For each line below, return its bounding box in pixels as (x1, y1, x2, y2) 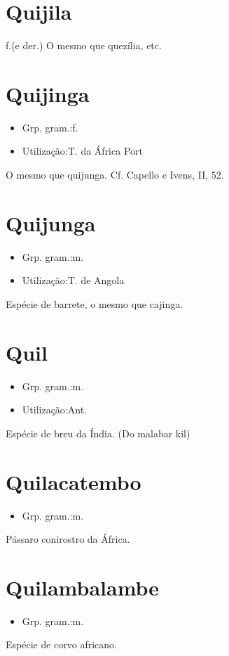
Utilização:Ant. (22, 402, 87, 417)
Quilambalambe (6, 572, 160, 601)
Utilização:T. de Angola (22, 273, 125, 288)
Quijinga (6, 79, 90, 108)
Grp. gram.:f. (22, 120, 78, 134)
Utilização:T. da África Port (22, 143, 143, 158)
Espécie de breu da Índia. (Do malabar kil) (6, 425, 190, 440)
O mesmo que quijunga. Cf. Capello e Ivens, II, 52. (6, 167, 224, 182)
